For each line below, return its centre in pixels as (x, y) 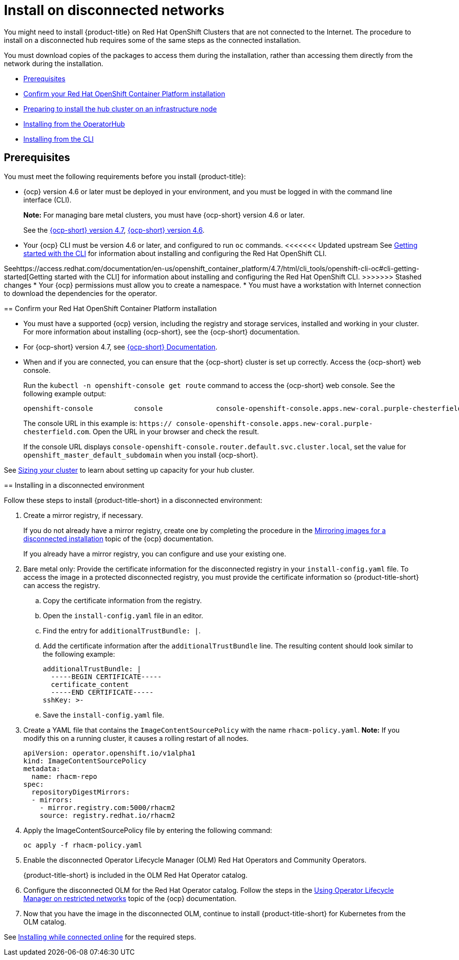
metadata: (42, 768)
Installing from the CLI (59, 139)
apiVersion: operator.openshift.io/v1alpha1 (110, 753)
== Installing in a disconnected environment (74, 485)
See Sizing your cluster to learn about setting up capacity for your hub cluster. (129, 470)
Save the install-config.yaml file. (104, 715)
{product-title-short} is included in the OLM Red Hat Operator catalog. (135, 875)
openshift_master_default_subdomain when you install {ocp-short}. (141, 455)
